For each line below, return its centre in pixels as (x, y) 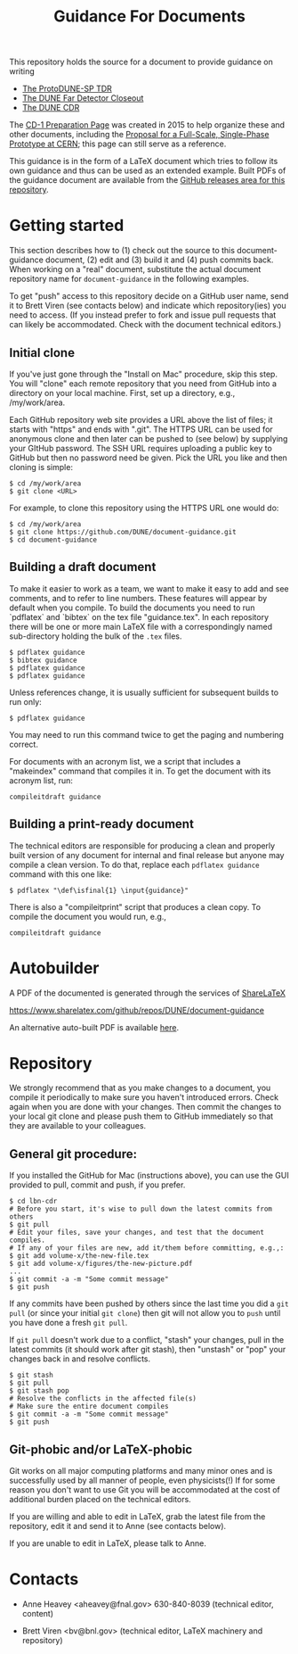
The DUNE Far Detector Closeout (83, 98)
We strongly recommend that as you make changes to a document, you (140, 1088)
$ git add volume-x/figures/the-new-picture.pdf (101, 1264)
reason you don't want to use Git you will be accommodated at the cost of (145, 1490)
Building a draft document (83, 567)
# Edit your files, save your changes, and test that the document (137, 1233)
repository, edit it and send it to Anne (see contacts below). (118, 1526)
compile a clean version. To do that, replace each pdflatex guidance (134, 864)
